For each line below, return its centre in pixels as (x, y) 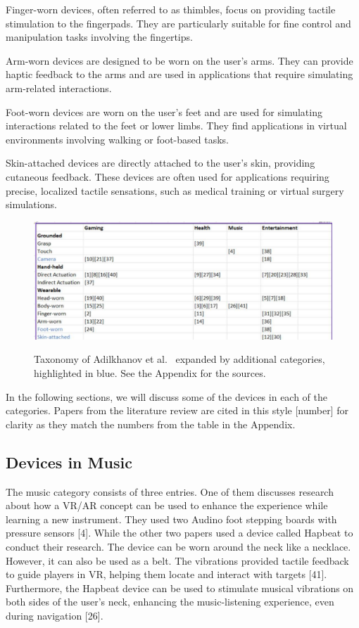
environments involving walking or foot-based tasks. (117, 139)
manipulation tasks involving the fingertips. (99, 37)
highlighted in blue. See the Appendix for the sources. (150, 373)
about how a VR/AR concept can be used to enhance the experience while (167, 505)
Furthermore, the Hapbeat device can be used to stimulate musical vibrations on (180, 588)
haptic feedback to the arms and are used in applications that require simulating (179, 74)
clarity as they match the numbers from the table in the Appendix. (151, 424)
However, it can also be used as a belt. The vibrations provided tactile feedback (177, 560)
